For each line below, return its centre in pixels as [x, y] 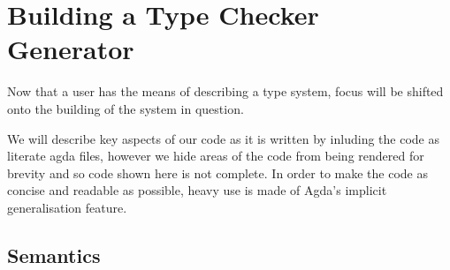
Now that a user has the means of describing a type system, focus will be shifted [225, 91]
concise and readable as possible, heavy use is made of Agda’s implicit [197, 190]
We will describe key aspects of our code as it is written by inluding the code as [223, 138]
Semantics [54, 255]
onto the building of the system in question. [126, 108]
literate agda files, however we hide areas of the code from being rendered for [216, 156]
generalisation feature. [67, 207]
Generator [71, 49]
